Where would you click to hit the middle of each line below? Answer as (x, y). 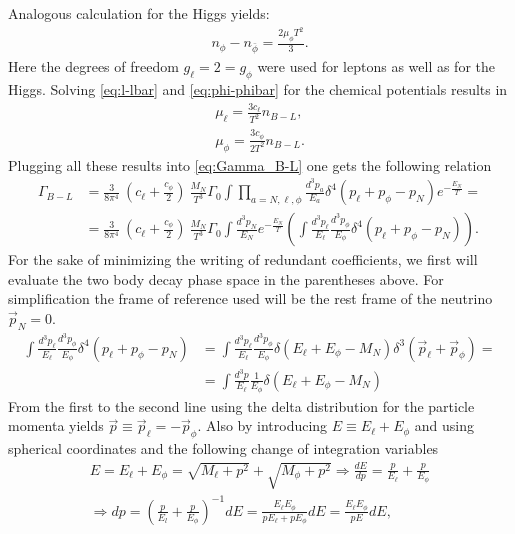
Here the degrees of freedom (93, 66)
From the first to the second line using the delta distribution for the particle (241, 405)
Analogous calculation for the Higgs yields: (139, 13)
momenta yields (56, 425)
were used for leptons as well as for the (376, 66)
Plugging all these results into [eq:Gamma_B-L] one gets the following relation (250, 164)
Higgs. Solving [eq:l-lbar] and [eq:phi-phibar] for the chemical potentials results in (258, 89)
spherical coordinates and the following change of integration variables (223, 448)
